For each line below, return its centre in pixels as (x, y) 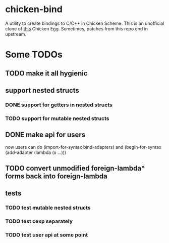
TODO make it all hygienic (46, 73)
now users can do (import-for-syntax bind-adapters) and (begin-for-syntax (83, 147)
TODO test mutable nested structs (48, 208)
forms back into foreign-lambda (56, 176)
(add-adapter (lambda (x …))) (36, 152)
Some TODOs (34, 55)
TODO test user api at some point (47, 235)
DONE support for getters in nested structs (59, 105)
